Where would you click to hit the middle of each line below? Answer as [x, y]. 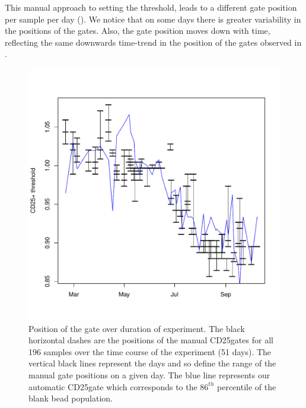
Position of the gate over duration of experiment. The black [137, 328]
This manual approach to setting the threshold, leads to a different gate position [151, 7]
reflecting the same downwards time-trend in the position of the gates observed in [153, 42]
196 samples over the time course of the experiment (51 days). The [150, 351]
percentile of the [247, 386]
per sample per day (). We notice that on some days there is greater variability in [153, 19]
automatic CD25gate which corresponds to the [113, 386]
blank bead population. [71, 398]
